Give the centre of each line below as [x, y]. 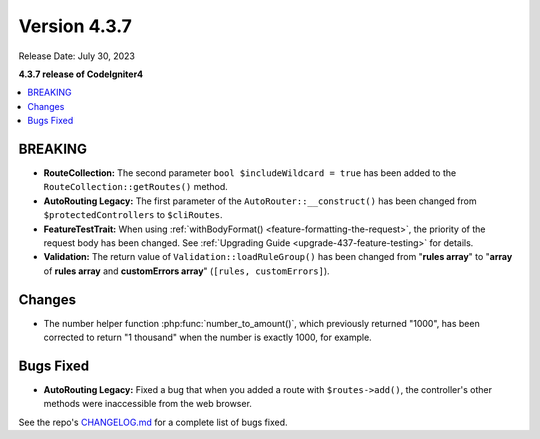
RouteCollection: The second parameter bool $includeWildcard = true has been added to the [250, 173]
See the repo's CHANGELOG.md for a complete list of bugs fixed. [153, 422]
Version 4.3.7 [75, 26]
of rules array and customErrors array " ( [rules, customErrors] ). [186, 271]
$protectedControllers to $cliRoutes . [133, 215]
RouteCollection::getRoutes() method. [136, 187]
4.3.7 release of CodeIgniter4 [81, 74]
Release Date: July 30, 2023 [76, 56]
